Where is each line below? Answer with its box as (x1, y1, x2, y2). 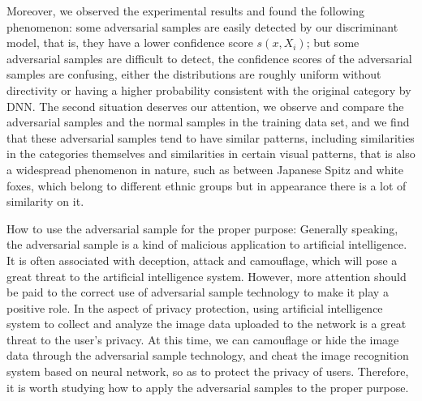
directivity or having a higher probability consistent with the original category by (6, 81, 411, 98)
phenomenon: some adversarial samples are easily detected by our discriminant (6, 18, 398, 35)
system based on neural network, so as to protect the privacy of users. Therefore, (6, 363, 409, 380)
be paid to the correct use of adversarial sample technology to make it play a (6, 284, 389, 301)
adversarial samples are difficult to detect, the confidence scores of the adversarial (6, 49, 412, 66)
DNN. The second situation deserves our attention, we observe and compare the (6, 97, 404, 114)
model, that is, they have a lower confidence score (6, 34, 253, 51)
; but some (306, 34, 360, 51)
